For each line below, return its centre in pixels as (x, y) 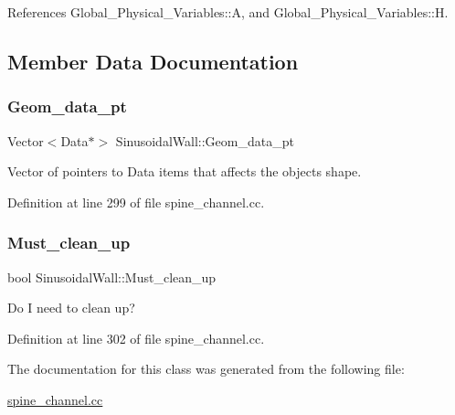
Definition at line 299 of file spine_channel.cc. (136, 202)
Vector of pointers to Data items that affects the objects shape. (185, 171)
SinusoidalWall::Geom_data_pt (205, 140)
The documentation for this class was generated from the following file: (206, 369)
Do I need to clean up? (71, 308)
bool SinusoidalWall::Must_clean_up (112, 277)
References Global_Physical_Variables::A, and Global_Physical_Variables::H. (228, 12)
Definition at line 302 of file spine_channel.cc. (136, 338)
